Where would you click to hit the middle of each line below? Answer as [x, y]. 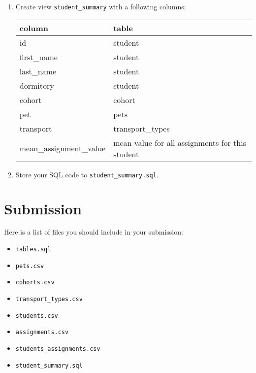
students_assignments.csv [58, 349]
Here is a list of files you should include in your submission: [94, 232]
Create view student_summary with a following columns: [101, 6]
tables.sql [33, 250]
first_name [38, 57]
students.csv [37, 316]
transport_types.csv [49, 299]
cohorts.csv [35, 283]
